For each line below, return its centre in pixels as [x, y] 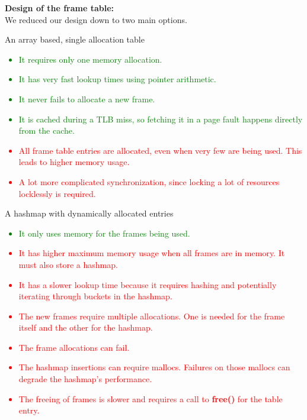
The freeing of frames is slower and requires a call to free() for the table [151, 398]
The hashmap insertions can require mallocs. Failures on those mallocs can [154, 367]
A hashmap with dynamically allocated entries [89, 213]
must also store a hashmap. [68, 264]
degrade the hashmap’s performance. [85, 379]
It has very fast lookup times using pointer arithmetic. [117, 79]
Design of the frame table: [60, 8]
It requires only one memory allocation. [90, 59]
